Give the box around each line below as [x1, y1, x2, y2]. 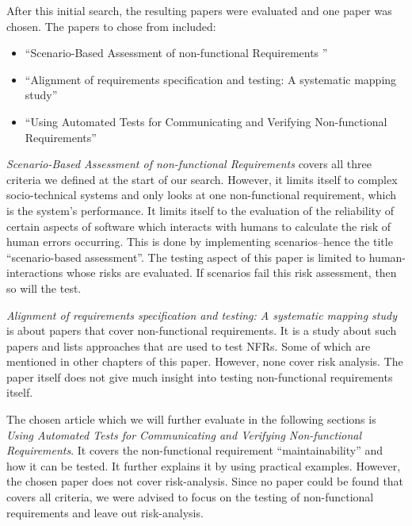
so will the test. [6, 279, 82, 296]
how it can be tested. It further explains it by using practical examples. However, [6, 457, 401, 474]
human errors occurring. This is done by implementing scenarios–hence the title [6, 233, 393, 250]
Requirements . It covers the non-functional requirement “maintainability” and [6, 442, 383, 459]
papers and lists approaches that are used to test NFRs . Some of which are [6, 337, 371, 354]
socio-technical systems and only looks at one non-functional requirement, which [6, 186, 397, 203]
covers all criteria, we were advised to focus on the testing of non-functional [6, 489, 374, 505]
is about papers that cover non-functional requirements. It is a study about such [6, 322, 397, 339]
